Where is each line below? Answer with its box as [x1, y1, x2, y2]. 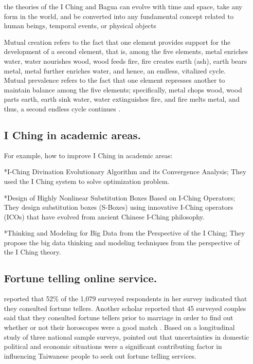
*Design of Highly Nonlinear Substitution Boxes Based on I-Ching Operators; [4, 192, 235, 202]
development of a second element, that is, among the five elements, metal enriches [4, 46, 248, 56]
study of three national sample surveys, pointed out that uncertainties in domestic [4, 331, 249, 342]
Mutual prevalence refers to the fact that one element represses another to [4, 75, 225, 85]
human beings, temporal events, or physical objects [4, 20, 157, 31]
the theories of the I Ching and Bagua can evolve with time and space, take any [4, 1, 242, 11]
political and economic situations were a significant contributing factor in [4, 341, 222, 351]
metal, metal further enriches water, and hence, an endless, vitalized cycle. [4, 65, 226, 75]
